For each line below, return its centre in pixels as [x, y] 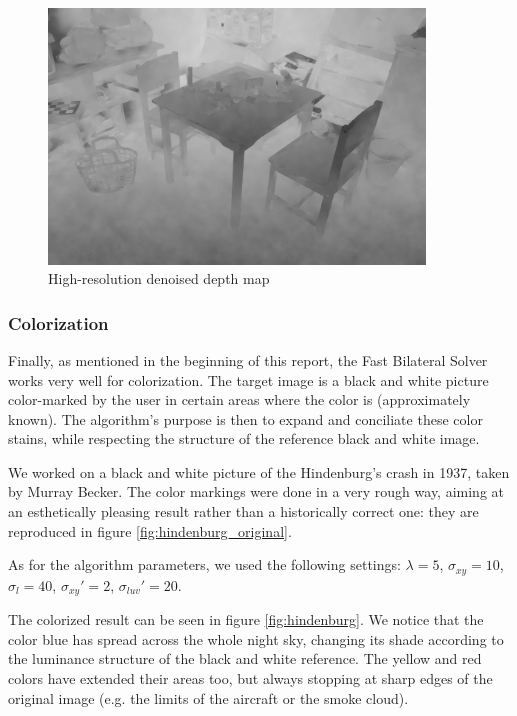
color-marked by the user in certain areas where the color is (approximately [239, 399]
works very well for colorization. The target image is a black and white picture [248, 379]
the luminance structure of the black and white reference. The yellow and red [245, 658]
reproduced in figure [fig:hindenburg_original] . [150, 530]
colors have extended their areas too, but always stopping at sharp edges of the [250, 677]
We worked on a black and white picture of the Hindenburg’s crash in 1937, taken [259, 471]
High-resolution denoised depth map [159, 278]
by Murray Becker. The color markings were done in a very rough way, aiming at [256, 491]
